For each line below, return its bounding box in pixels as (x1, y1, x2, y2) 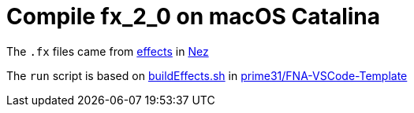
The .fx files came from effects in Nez (6, 44, 209, 58)
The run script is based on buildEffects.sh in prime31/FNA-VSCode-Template (6, 68, 408, 82)
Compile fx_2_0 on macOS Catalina (6, 3, 381, 30)
